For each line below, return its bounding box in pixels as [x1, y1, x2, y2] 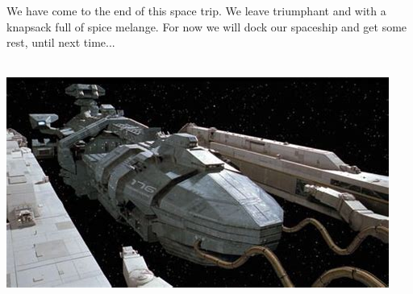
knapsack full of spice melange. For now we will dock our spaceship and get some [6, 18, 407, 35]
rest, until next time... [6, 34, 115, 51]
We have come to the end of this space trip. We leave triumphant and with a [6, 2, 386, 19]
